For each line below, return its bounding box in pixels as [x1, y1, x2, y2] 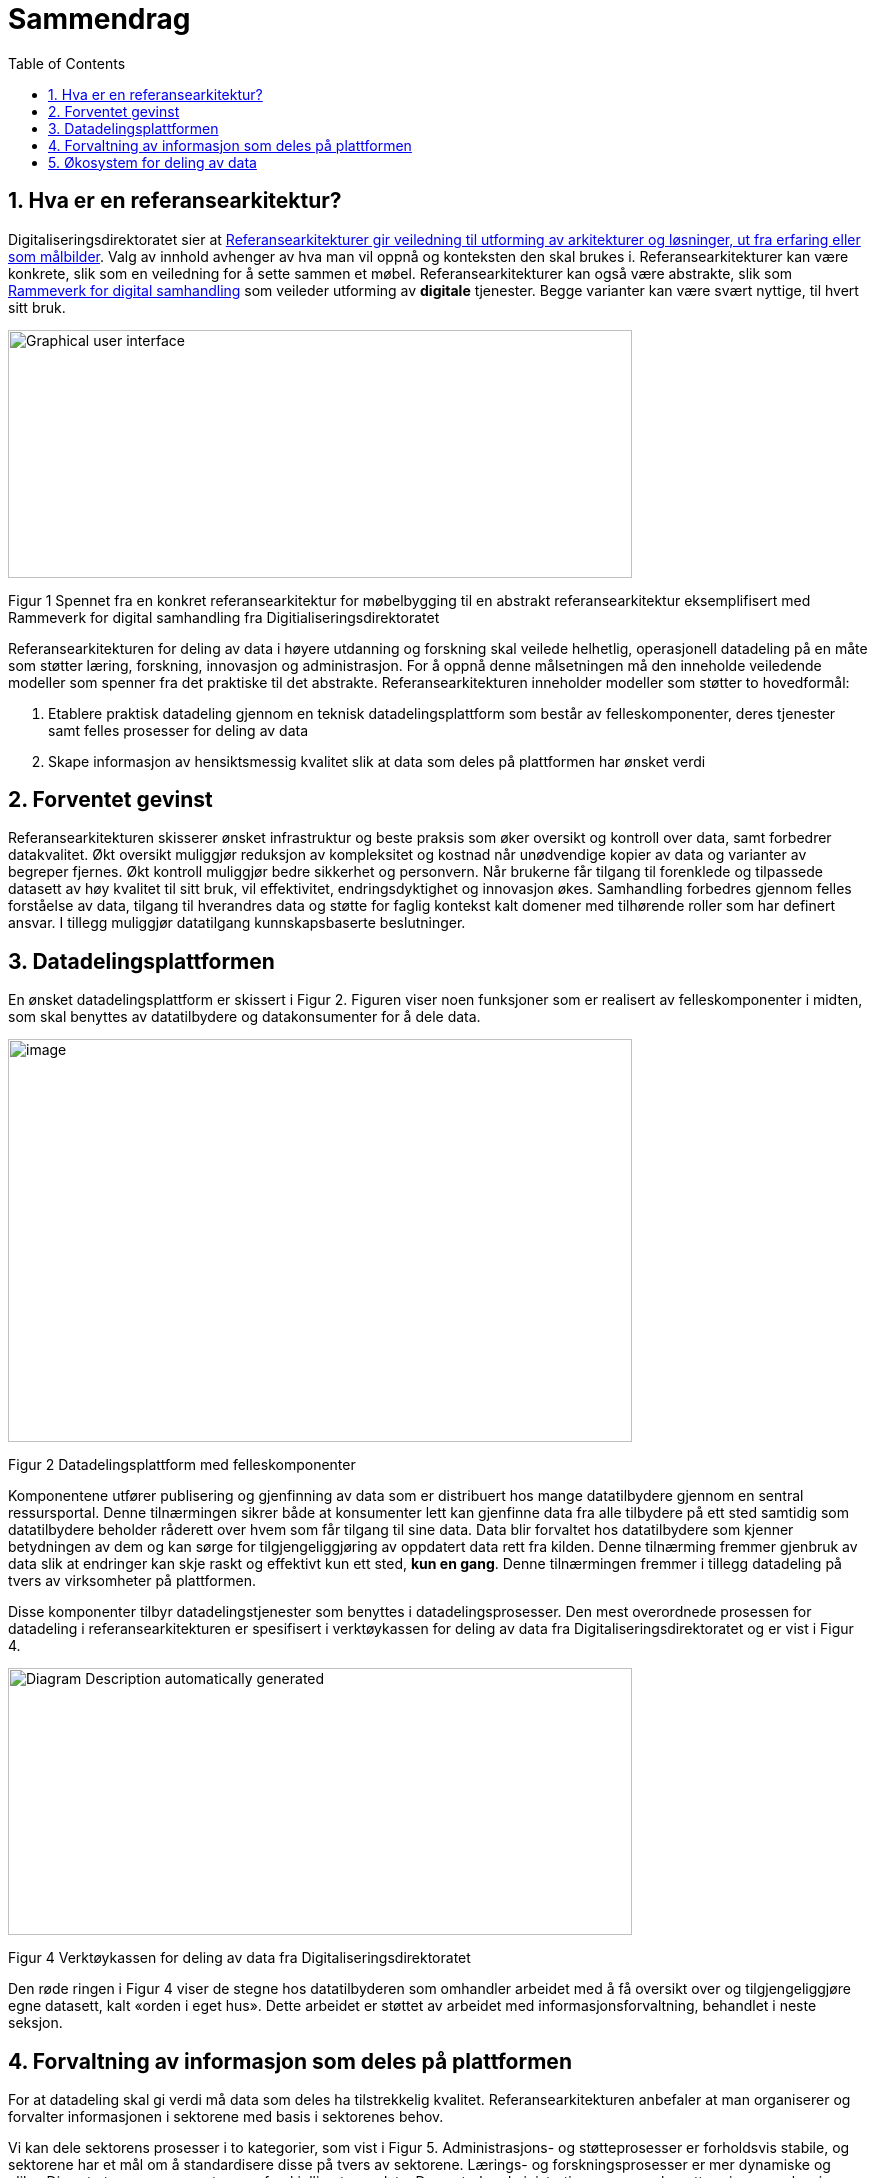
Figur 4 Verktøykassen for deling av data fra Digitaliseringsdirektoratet [8, 1949, 471, 1967]
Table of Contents [8, 54, 126, 72]
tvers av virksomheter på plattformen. [8, 1572, 256, 1590]
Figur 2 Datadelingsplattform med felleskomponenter [8, 1456, 356, 1474]
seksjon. [8, 2014, 63, 2032]
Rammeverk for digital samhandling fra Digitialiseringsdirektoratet [8, 608, 440, 626]
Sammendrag [8, 2, 191, 36]
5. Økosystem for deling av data [48, 153, 257, 171]
